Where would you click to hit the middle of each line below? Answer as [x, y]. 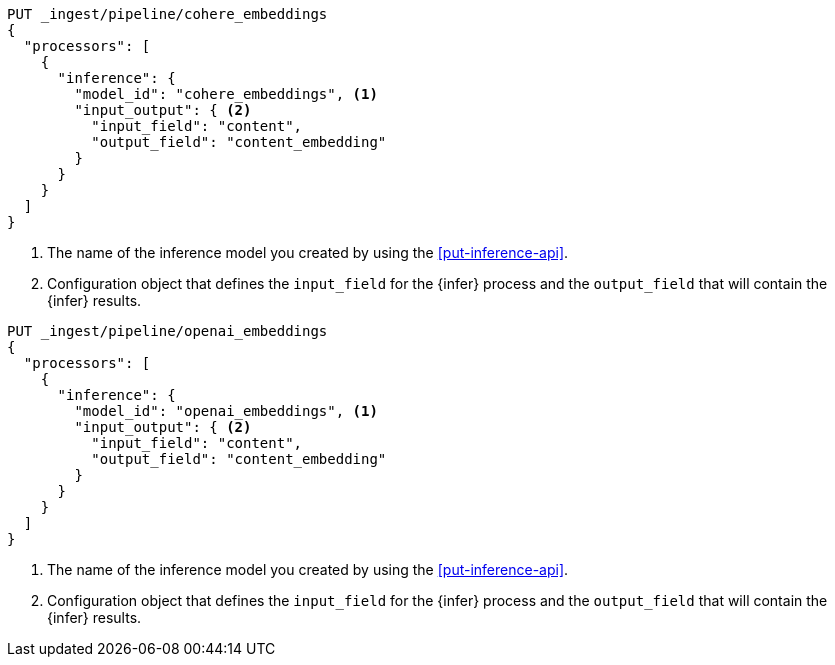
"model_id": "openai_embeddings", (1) [226, 411]
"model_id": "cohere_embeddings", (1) [226, 94]
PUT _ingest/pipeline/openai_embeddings [167, 331]
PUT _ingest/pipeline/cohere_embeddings [167, 14]
